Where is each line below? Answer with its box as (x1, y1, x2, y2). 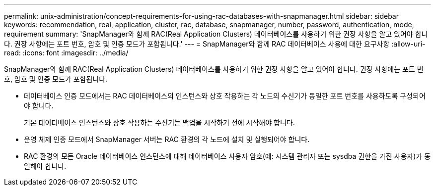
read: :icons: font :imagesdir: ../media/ (4, 48, 129, 57)
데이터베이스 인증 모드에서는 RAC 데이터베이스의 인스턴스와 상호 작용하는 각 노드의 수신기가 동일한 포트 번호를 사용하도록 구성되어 (24, 92, 426, 100)
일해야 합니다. (24, 162, 67, 170)
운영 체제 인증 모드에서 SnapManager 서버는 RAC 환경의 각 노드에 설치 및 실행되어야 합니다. (24, 135, 310, 143)
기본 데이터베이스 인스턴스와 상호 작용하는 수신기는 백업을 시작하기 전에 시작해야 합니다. (24, 118, 295, 127)
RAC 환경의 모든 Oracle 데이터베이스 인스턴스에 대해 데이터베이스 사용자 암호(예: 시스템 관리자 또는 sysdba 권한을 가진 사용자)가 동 (24, 152, 431, 160)
